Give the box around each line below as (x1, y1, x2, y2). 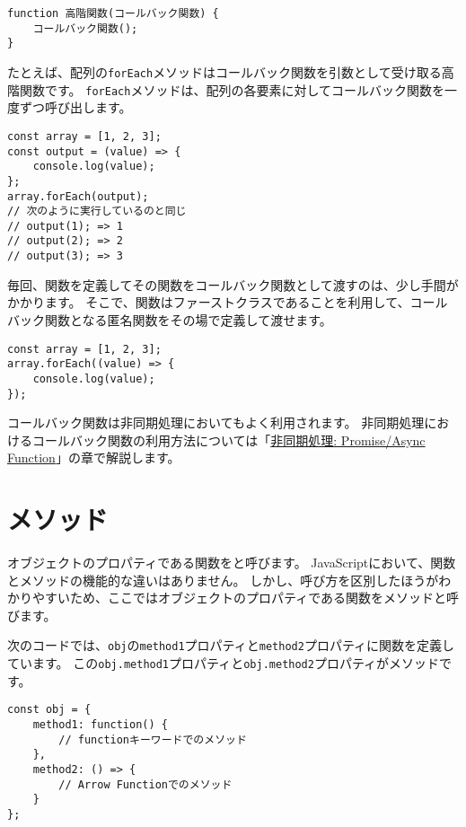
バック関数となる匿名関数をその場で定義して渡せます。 (7, 310, 332, 329)
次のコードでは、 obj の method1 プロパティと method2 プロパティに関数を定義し (7, 636, 455, 655)
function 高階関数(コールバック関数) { (7, 7, 219, 20)
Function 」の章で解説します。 (7, 448, 180, 467)
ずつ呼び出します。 (19, 98, 132, 117)
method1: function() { (32, 718, 168, 732)
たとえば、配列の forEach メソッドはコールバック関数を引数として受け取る (7, 62, 442, 81)
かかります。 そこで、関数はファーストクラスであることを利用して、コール (7, 293, 448, 312)
